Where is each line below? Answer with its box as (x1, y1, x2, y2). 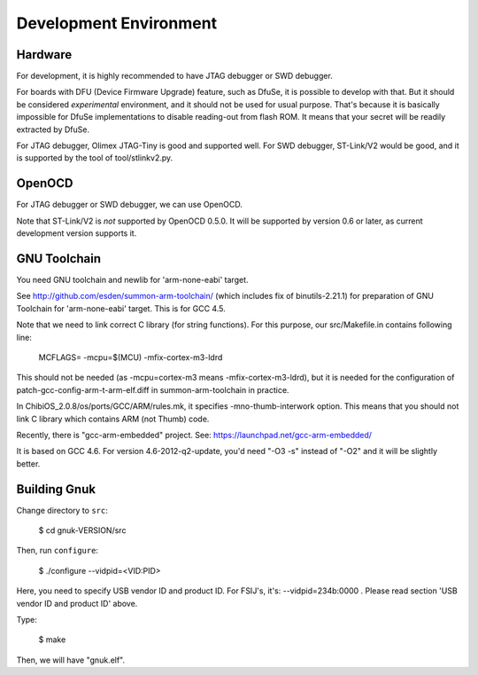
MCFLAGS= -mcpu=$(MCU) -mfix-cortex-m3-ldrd (38, 351, 223, 363)
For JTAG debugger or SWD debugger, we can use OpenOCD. (16, 200, 243, 210)
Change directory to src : (16, 505, 108, 515)
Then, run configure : (16, 545, 99, 556)
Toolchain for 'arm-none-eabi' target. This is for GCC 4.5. (16, 302, 226, 314)
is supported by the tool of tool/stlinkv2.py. (16, 153, 173, 163)
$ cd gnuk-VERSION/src (38, 524, 127, 536)
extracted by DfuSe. (16, 124, 90, 135)
